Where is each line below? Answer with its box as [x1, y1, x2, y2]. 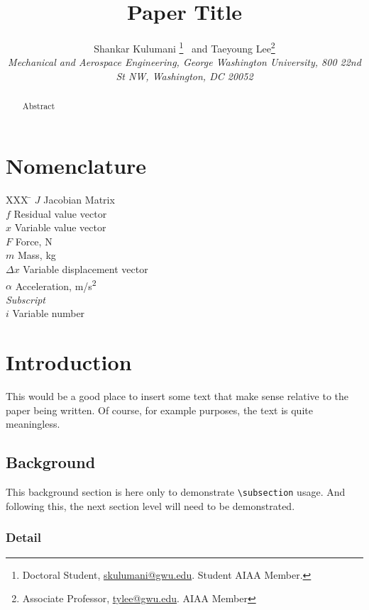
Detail [6, 528, 41, 546]
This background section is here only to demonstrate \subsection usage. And [6, 484, 346, 499]
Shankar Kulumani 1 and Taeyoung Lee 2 [94, 39, 275, 55]
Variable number [12, 306, 85, 321]
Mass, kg [17, 248, 56, 262]
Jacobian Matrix [43, 192, 115, 206]
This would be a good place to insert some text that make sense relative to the [6, 389, 348, 404]
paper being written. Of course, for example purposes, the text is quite [6, 402, 313, 417]
